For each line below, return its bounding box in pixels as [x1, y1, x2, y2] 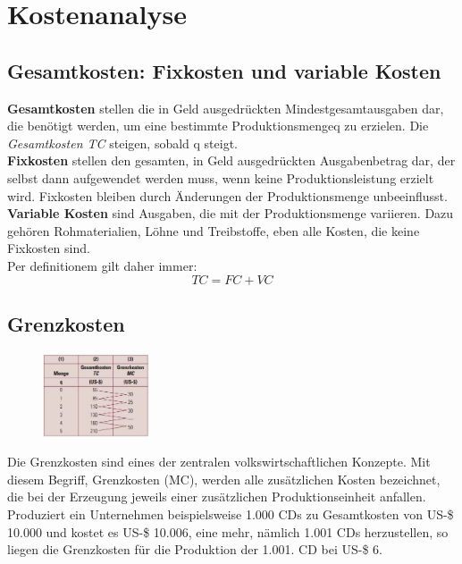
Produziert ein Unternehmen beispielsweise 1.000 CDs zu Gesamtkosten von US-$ [7, 505, 454, 524]
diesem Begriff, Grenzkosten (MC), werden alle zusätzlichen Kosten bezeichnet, [7, 469, 441, 488]
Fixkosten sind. [7, 239, 90, 257]
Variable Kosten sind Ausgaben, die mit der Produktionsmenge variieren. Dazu [7, 204, 454, 223]
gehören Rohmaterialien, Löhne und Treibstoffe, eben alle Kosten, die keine [7, 221, 420, 240]
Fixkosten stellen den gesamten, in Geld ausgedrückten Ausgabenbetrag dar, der [7, 151, 456, 170]
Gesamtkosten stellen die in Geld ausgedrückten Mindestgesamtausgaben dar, [7, 98, 444, 117]
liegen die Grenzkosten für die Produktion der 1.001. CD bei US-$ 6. [7, 540, 382, 559]
